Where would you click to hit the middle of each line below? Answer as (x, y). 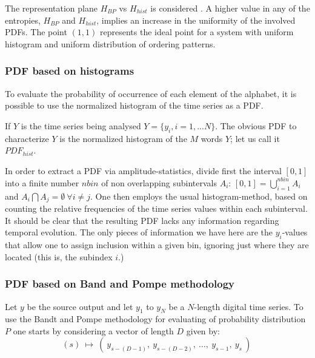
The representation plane (51, 8)
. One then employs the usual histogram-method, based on (199, 196)
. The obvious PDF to (256, 125)
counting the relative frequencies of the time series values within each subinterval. (156, 208)
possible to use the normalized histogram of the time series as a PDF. (134, 105)
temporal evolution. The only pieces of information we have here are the (139, 232)
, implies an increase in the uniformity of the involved (196, 20)
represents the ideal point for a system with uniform (197, 32)
